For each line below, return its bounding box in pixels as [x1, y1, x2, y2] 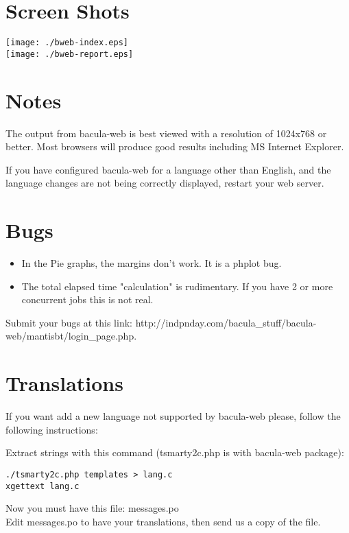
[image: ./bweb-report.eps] [5, 49, 134, 59]
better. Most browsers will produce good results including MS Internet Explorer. [5, 139, 344, 154]
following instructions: [5, 422, 98, 436]
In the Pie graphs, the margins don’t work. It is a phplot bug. [21, 256, 282, 270]
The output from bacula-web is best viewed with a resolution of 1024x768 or [5, 126, 327, 140]
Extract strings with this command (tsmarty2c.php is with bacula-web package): [5, 445, 344, 460]
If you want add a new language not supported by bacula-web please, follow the [5, 409, 341, 423]
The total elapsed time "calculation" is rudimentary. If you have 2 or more [21, 279, 333, 293]
